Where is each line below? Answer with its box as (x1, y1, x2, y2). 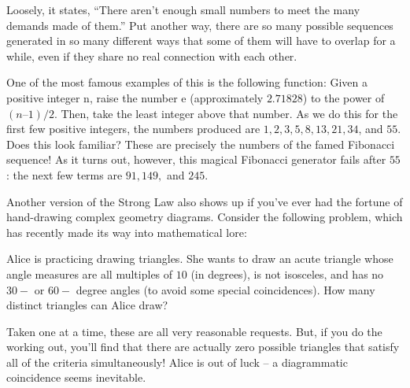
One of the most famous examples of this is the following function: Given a (6, 74, 368, 91)
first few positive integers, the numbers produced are (6, 120, 260, 137)
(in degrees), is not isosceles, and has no (190, 265, 384, 282)
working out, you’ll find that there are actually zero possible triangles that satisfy (6, 338, 400, 355)
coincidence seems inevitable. (6, 369, 146, 386)
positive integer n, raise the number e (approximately (6, 89, 264, 105)
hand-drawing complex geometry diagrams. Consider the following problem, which (6, 209, 403, 225)
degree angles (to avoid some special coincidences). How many (76, 281, 375, 297)
